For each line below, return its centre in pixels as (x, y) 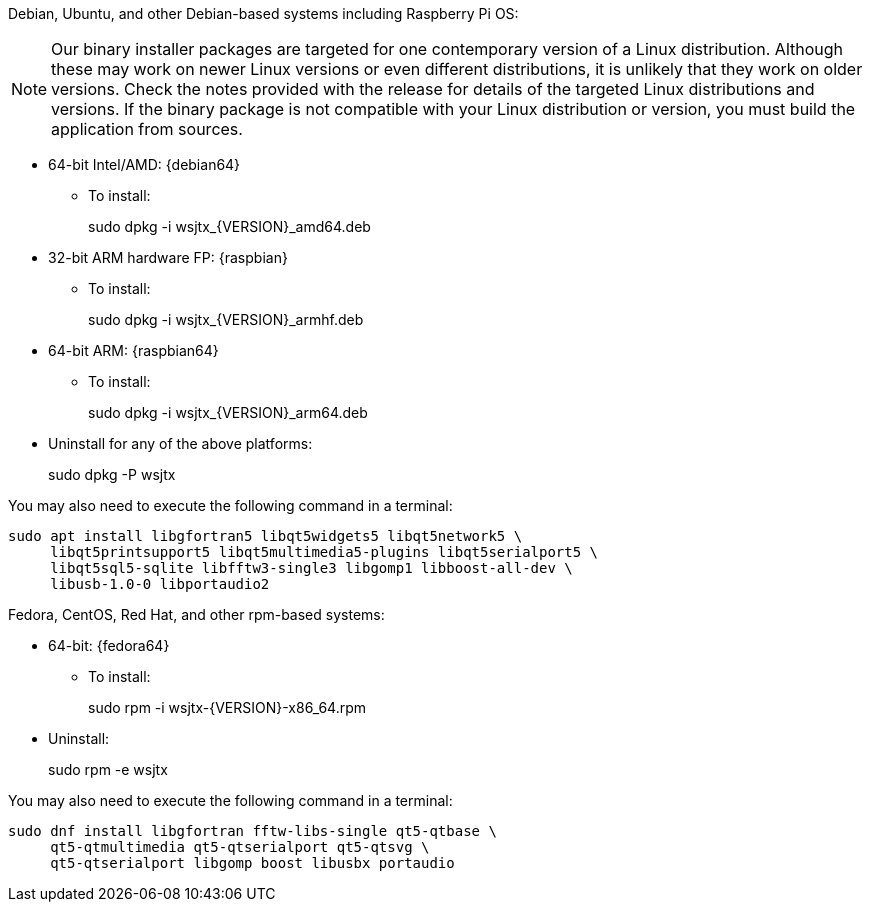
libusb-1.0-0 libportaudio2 (160, 584)
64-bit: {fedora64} (109, 645)
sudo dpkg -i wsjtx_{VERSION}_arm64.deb (228, 412)
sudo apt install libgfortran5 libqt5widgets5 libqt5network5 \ (265, 536)
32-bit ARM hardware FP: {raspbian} (168, 257)
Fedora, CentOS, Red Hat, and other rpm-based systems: (196, 614)
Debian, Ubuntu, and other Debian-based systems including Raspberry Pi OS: (263, 13)
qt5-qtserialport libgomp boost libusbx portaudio (252, 863)
